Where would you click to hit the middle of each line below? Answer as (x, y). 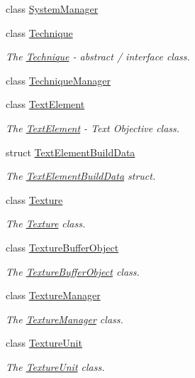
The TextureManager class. (65, 319)
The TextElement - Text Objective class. (93, 128)
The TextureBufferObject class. (73, 271)
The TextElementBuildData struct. (81, 176)
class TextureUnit (44, 343)
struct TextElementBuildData (71, 152)
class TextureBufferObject (62, 247)
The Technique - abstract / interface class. (98, 56)
